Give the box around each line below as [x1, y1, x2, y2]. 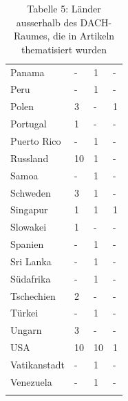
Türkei [10, 305, 39, 320]
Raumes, [13, 28, 50, 43]
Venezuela [10, 374, 52, 389]
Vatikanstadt [10, 357, 65, 371]
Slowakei [10, 220, 47, 234]
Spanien [10, 237, 44, 251]
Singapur [10, 202, 48, 217]
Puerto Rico [10, 134, 61, 148]
